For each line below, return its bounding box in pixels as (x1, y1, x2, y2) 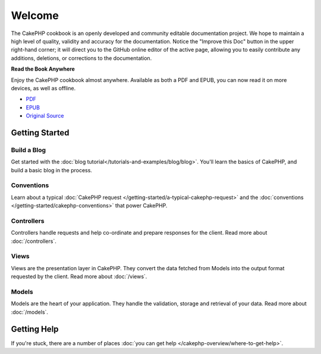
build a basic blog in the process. (11, 166, 92, 173)
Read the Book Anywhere (11, 65, 75, 72)
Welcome (11, 9, 59, 22)
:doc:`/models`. (11, 308, 49, 315)
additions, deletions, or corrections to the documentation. (11, 54, 152, 62)
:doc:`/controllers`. (11, 238, 56, 245)
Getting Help (11, 324, 59, 334)
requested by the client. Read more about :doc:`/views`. (11, 273, 147, 280)
